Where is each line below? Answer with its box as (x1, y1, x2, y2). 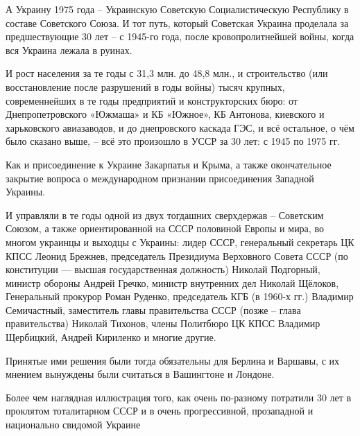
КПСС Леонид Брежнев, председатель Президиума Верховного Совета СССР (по (6, 248, 348, 263)
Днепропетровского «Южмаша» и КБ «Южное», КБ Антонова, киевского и (6, 107, 325, 121)
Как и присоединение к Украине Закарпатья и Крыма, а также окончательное (6, 157, 332, 171)
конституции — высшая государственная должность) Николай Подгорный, (6, 262, 320, 277)
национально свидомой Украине (6, 417, 141, 432)
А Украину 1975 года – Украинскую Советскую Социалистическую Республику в (6, 2, 349, 16)
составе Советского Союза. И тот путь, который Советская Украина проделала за (6, 15, 349, 30)
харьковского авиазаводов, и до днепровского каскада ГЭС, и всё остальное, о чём (6, 120, 354, 134)
